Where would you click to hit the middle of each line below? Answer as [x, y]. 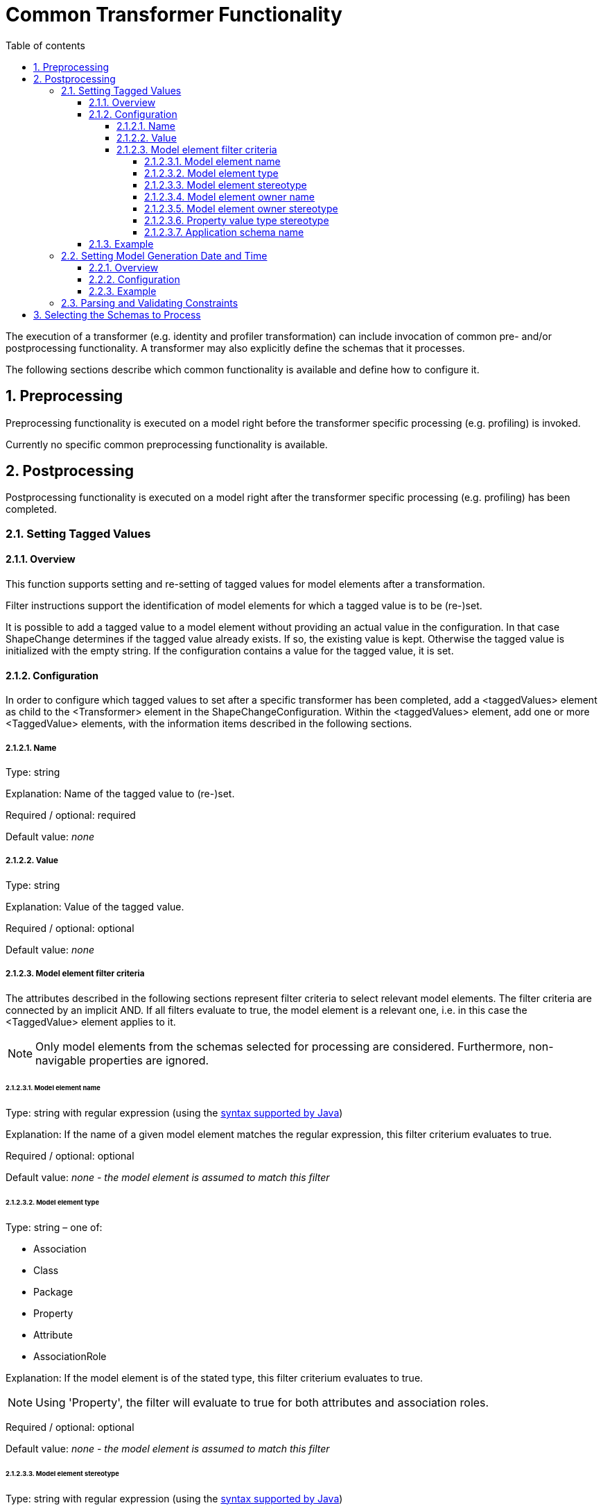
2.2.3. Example [123, 291]
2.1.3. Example [121, 244]
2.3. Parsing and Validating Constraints [150, 303]
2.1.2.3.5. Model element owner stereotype [241, 208]
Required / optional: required [71, 815]
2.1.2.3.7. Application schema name [224, 232]
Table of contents [45, 45]
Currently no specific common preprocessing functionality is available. [167, 444]
